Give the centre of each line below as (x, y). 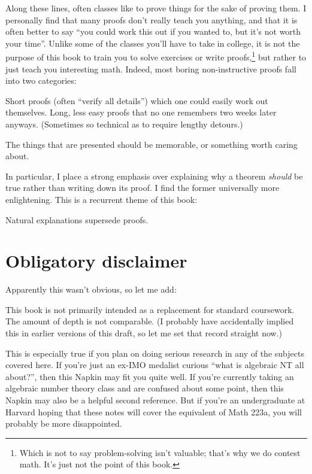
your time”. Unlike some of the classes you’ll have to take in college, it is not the (153, 43)
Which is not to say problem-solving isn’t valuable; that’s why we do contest (160, 452)
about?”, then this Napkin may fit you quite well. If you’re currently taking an (150, 376)
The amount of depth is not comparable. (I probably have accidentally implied (150, 321)
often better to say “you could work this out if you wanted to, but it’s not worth (153, 31)
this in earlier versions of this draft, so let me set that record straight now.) (144, 333)
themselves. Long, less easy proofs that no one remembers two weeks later (141, 112)
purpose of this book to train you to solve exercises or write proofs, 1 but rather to (156, 56)
